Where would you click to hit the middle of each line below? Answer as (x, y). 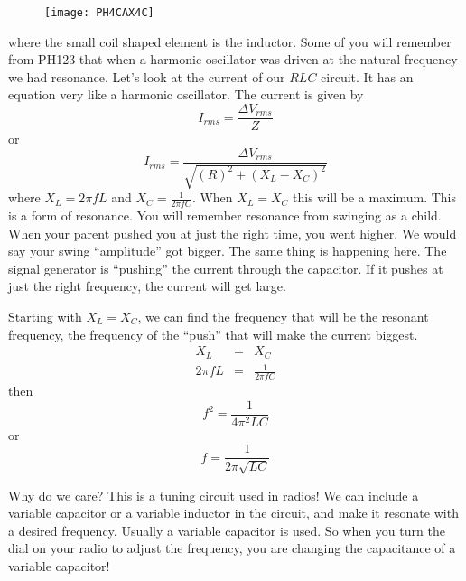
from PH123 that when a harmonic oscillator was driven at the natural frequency (233, 59)
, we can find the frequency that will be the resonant (283, 316)
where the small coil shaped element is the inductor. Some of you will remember (230, 41)
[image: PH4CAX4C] (99, 13)
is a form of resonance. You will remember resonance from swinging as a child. (225, 215)
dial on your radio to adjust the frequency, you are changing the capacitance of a (232, 548)
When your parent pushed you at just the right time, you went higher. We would (233, 233)
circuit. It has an (367, 76)
